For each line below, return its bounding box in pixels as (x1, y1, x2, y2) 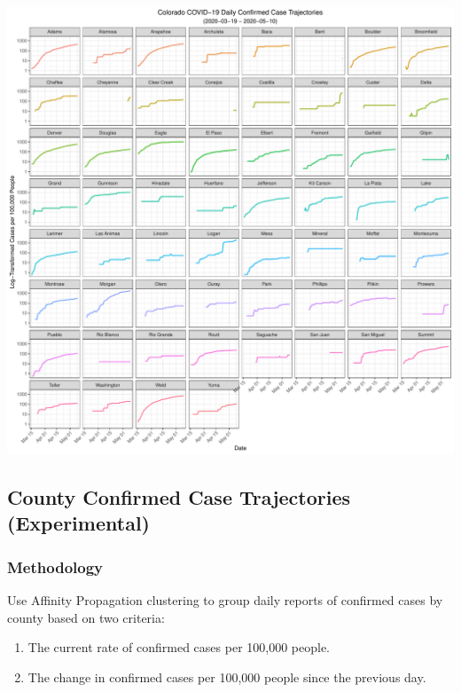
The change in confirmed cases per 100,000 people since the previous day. (27, 667, 426, 686)
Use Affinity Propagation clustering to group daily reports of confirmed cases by (7, 590, 443, 609)
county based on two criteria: (7, 608, 165, 626)
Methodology (7, 555, 104, 578)
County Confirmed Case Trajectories (7, 483, 351, 510)
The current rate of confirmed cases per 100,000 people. (27, 638, 331, 657)
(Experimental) (7, 509, 150, 537)
